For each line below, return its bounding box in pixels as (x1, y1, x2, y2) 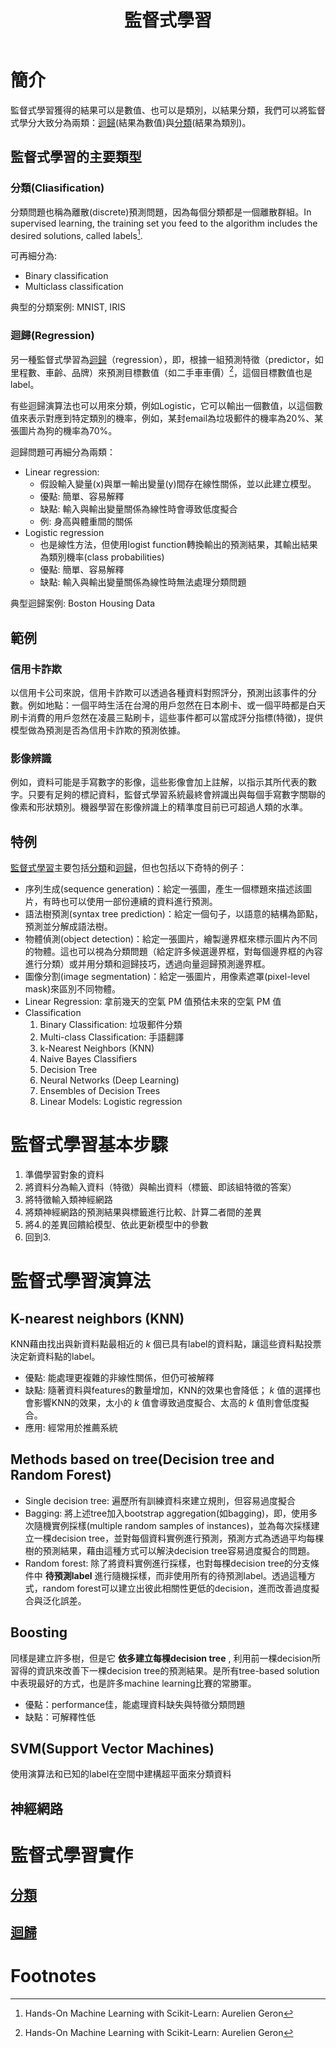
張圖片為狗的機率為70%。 (10, 425, 118, 437)
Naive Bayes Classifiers (39, 1053, 138, 1065)
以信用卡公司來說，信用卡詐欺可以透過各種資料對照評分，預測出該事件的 (10, 686, 308, 698)
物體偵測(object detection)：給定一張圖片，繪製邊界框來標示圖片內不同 (24, 933, 318, 945)
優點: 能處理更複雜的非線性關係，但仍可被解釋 (24, 1371, 215, 1383)
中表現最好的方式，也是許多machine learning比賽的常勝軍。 (10, 1677, 257, 1689)
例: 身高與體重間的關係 (39, 516, 133, 528)
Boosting (10, 1624, 68, 1641)
